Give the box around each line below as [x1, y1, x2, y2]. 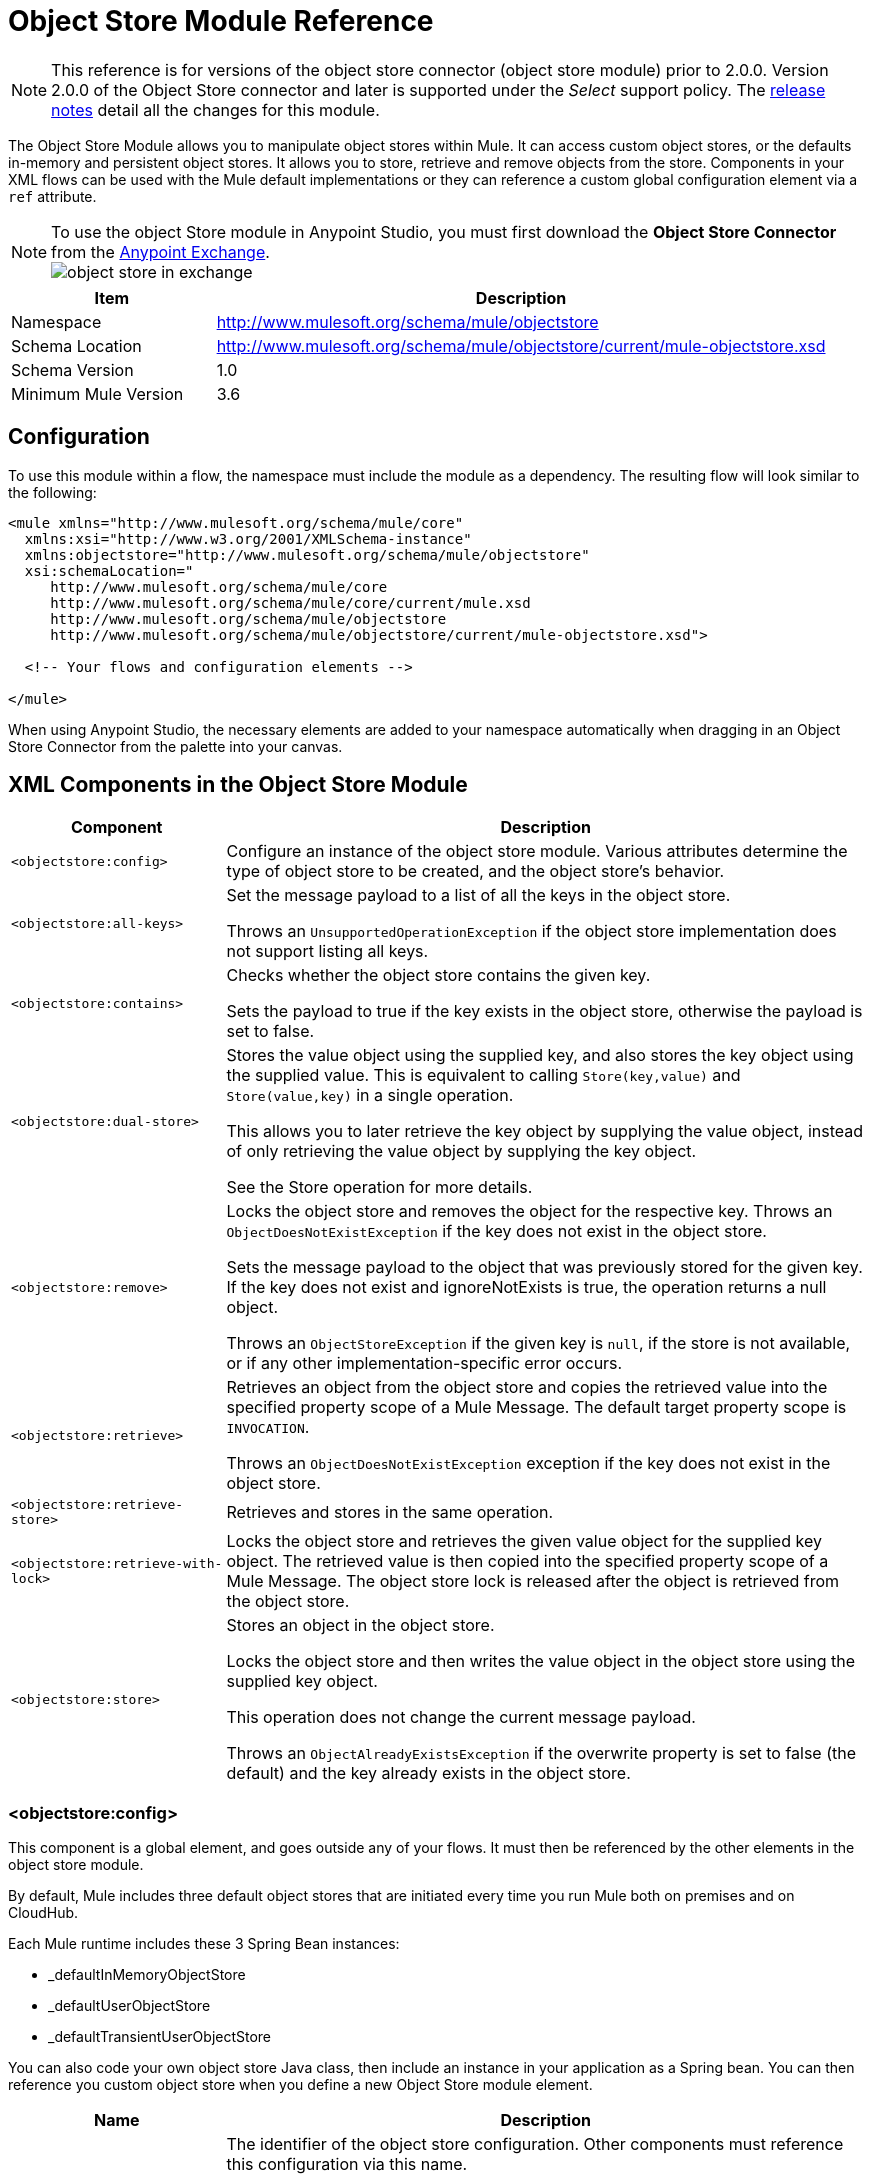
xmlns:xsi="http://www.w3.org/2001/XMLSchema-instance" [24, 530, 472, 547]
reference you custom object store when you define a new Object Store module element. [8, 2076, 593, 2094]
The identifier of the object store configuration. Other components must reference [226, 2134, 844, 2155]
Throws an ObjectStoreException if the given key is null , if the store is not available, [226, 1333, 851, 1354]
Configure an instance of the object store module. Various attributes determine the [226, 841, 848, 862]
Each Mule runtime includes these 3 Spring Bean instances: [8, 1935, 400, 1953]
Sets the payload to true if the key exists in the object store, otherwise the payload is [226, 1001, 863, 1022]
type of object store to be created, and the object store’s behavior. [226, 861, 725, 882]
